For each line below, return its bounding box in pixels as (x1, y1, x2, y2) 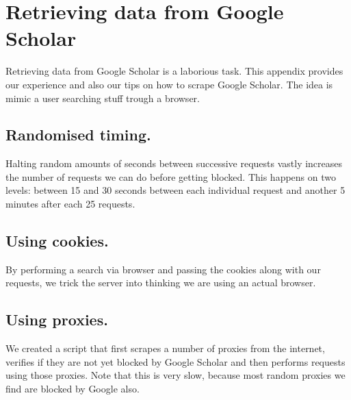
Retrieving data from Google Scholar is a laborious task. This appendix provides (5, 64, 343, 78)
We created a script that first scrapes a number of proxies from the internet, (5, 341, 325, 355)
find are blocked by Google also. (5, 382, 140, 396)
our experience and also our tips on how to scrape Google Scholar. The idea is (5, 77, 333, 91)
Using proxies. (5, 309, 108, 330)
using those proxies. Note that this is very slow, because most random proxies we (5, 368, 346, 382)
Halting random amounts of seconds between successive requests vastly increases (5, 156, 343, 171)
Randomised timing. (5, 124, 151, 145)
